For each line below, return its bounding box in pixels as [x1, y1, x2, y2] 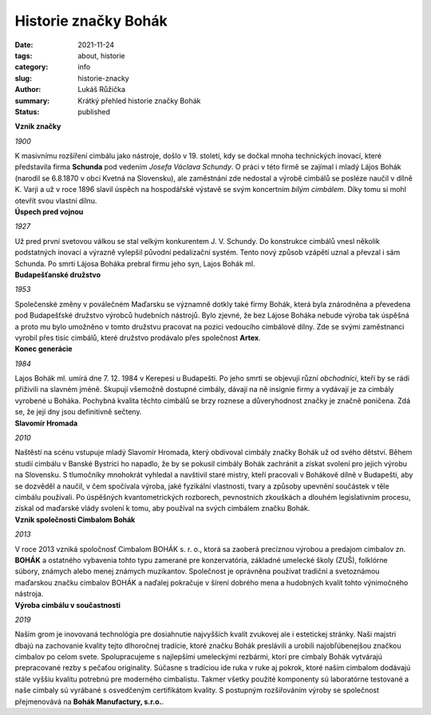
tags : [14, 50, 33, 60]
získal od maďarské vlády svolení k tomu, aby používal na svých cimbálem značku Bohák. [14, 504, 310, 513]
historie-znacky [77, 73, 129, 83]
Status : [14, 106, 40, 116]
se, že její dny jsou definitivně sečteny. [14, 407, 142, 417]
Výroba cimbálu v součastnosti [14, 600, 121, 609]
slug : [14, 73, 32, 83]
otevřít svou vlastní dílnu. [14, 196, 97, 206]
